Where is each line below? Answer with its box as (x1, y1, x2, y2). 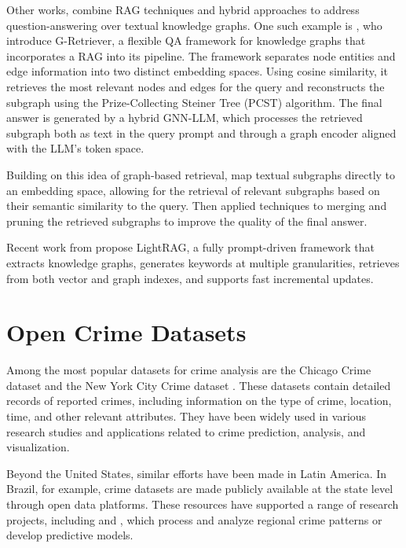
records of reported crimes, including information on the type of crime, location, (6, 392, 392, 409)
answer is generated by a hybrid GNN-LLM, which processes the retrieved (6, 109, 363, 126)
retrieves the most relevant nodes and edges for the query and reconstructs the (6, 78, 385, 94)
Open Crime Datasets (6, 316, 247, 348)
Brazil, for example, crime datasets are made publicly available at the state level (6, 480, 393, 497)
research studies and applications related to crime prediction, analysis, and (6, 423, 366, 440)
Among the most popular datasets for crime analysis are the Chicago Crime (6, 362, 371, 378)
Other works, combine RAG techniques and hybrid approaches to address (6, 2, 360, 17)
